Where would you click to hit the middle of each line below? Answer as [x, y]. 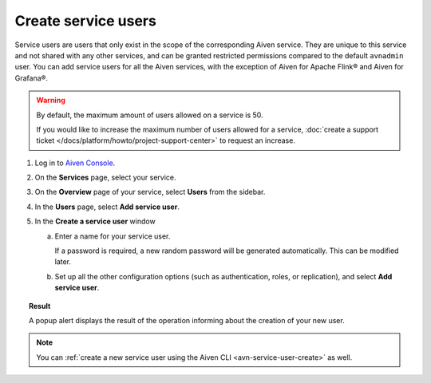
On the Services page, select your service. [105, 178]
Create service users [86, 21]
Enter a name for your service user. [113, 236]
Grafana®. [31, 78]
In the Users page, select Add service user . [107, 207]
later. [63, 262]
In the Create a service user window [95, 221]
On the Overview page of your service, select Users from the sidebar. [150, 192]
